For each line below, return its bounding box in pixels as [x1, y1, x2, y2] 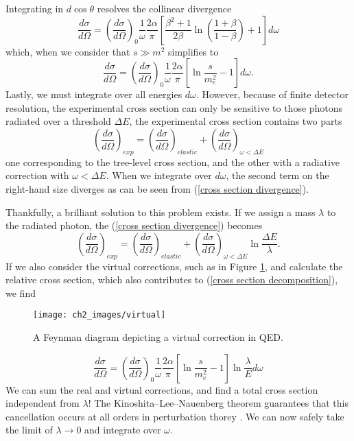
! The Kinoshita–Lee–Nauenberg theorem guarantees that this [88, 396, 349, 410]
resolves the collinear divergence [97, 1, 232, 15]
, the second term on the [226, 168, 329, 182]
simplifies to [167, 44, 219, 58]
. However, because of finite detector [196, 87, 349, 102]
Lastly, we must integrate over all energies [5, 87, 182, 102]
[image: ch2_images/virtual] [33, 310, 166, 320]
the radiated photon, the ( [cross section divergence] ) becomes [5, 218, 263, 233]
